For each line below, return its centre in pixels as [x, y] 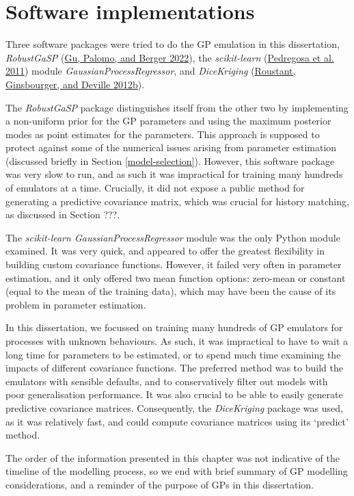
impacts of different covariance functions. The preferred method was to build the [174, 368]
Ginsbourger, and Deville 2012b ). [75, 84]
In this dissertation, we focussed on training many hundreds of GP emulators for [174, 327]
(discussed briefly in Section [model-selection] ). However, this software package [170, 160]
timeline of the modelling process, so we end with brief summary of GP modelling [177, 471]
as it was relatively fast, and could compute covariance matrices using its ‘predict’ [177, 421]
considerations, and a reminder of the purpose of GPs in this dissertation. [160, 484]
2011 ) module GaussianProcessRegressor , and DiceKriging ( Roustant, [151, 71]
